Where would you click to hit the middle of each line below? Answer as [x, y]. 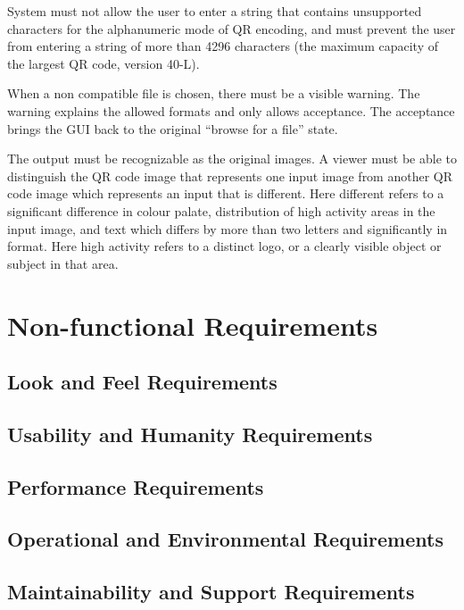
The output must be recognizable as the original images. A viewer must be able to [232, 159]
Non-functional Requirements [193, 325]
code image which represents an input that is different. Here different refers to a [226, 193]
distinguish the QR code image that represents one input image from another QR [230, 175]
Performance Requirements [136, 486]
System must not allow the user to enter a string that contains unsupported [215, 11]
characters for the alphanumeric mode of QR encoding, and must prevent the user [232, 28]
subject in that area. [63, 263]
